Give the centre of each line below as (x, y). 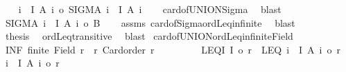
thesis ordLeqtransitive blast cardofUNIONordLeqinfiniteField (149, 36)
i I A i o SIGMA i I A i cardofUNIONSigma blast (150, 9)
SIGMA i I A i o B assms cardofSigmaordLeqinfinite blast (150, 22)
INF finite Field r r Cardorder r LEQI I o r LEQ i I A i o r (173, 49)
